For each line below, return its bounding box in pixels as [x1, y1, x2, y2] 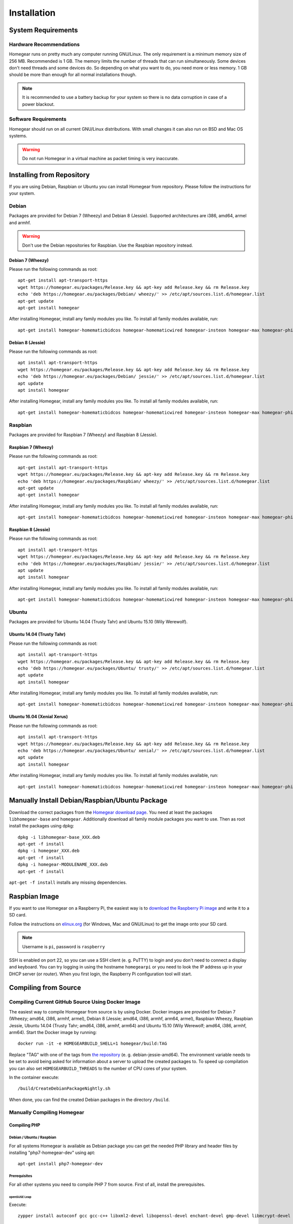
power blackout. [22, 101, 55, 107]
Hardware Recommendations [9, 41, 80, 47]
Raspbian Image [9, 892, 60, 900]
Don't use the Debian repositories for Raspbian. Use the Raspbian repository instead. [22, 242, 193, 248]
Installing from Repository [9, 170, 90, 179]
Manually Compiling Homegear [9, 1109, 84, 1116]
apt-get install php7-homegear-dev [18, 1161, 103, 1167]
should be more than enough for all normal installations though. [9, 71, 137, 78]
